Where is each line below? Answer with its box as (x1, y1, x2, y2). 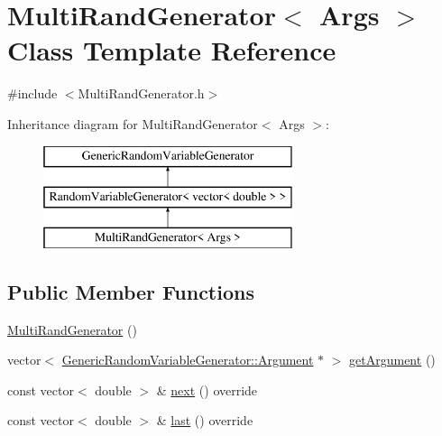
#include (7, 84, 58, 103)
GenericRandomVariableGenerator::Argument (61, 350, 314, 369)
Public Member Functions (7, 277, 254, 305)
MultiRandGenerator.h (78, 84, 205, 103)
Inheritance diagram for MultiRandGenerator (7, 114, 258, 133)
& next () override (156, 380, 258, 399)
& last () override (156, 411, 253, 430)
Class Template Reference (7, 32, 336, 69)
